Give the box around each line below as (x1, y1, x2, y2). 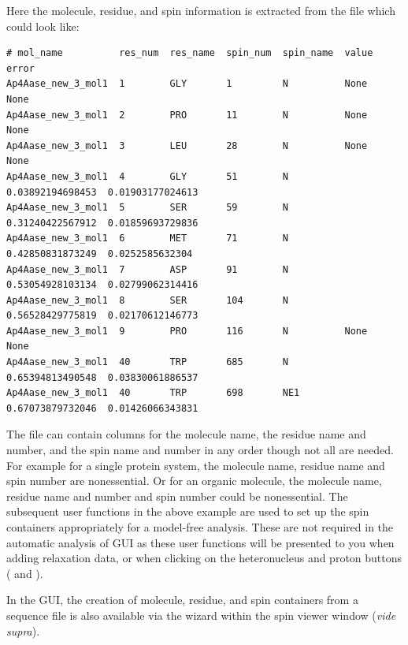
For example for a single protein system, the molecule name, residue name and (6, 457, 385, 473)
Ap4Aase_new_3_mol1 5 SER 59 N (6, 202, 288, 214)
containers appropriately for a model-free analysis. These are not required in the (6, 519, 394, 535)
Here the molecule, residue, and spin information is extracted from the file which (6, 2, 395, 18)
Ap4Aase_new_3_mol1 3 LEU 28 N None (6, 140, 368, 151)
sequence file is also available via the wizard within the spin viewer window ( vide (6, 606, 396, 623)
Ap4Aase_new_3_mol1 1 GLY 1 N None (6, 78, 368, 90)
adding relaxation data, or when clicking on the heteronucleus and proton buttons (6, 550, 402, 566)
